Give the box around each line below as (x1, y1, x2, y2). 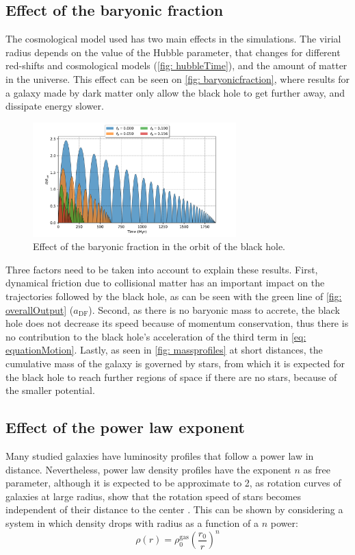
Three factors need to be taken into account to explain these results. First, (5, 262, 318, 276)
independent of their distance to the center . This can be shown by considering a (5, 502, 343, 517)
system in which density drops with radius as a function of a (5, 516, 259, 530)
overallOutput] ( (5, 302, 74, 317)
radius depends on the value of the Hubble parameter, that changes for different (5, 45, 341, 59)
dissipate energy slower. (5, 99, 104, 113)
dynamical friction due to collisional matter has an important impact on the (5, 275, 325, 290)
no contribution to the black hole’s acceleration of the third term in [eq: (5, 329, 306, 343)
